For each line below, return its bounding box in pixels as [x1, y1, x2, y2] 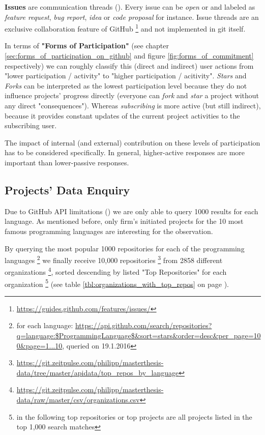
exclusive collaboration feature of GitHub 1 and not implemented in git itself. [5, 22, 246, 34]
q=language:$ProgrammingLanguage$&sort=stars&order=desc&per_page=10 [16, 330, 261, 341]
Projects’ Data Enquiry [5, 182, 130, 197]
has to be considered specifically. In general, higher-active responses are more [5, 147, 245, 158]
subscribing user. [5, 120, 57, 131]
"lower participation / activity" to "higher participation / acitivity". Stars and [5, 70, 247, 81]
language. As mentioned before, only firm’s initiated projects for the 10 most [5, 216, 244, 226]
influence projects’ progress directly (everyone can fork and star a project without [5, 90, 259, 101]
